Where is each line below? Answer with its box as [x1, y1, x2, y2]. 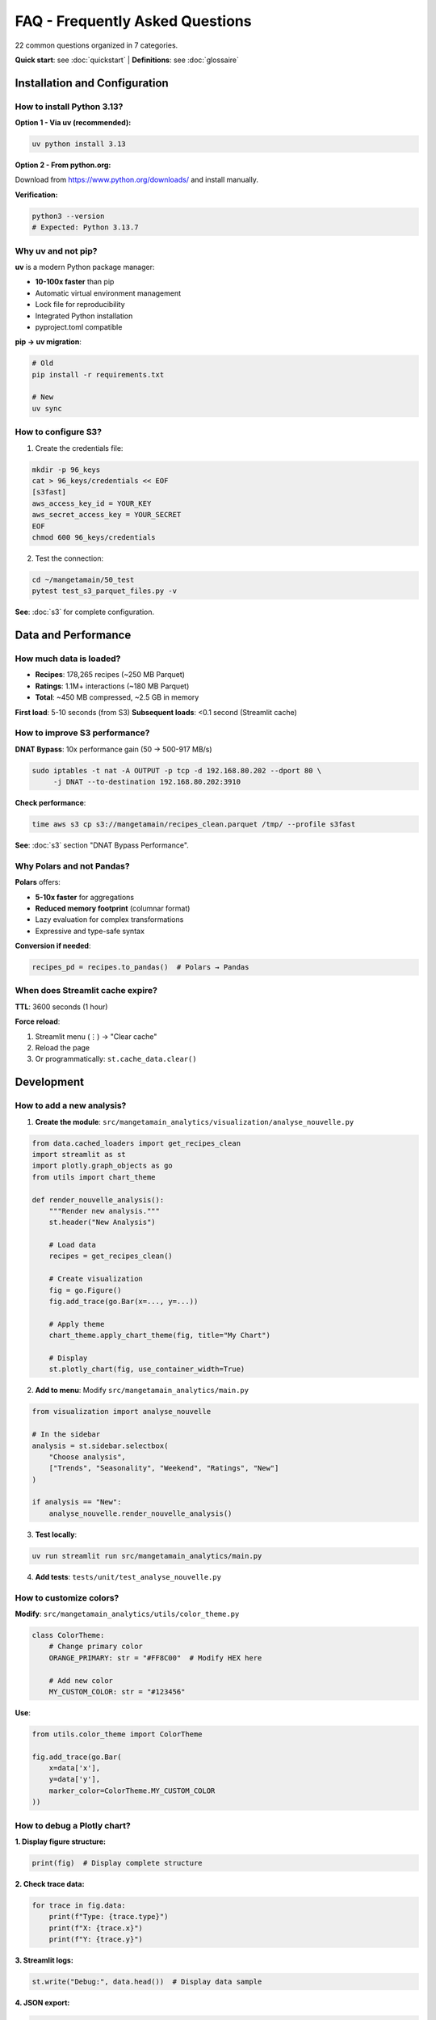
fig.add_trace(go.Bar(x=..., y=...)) [48, 1297, 199, 1307]
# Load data [48, 1240, 97, 1250]
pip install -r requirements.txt [31, 370, 165, 379]
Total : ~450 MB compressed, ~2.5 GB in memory [35, 692, 199, 702]
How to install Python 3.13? [15, 101, 124, 112]
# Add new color [48, 1676, 113, 1685]
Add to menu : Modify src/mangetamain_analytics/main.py [35, 1386, 249, 1395]
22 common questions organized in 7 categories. [15, 40, 178, 50]
